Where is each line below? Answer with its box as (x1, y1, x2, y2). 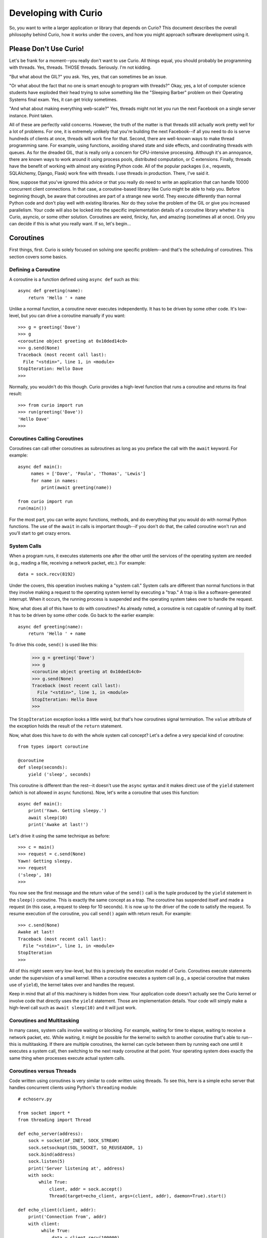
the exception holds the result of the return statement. (9, 723, 123, 729)
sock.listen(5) (28, 1159, 65, 1164)
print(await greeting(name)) (41, 485, 112, 490)
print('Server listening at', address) (28, 1165, 125, 1171)
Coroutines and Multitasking (9, 1017, 79, 1024)
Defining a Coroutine (9, 266, 60, 273)
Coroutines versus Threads (9, 1067, 77, 1074)
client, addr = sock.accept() (49, 1186, 123, 1192)
